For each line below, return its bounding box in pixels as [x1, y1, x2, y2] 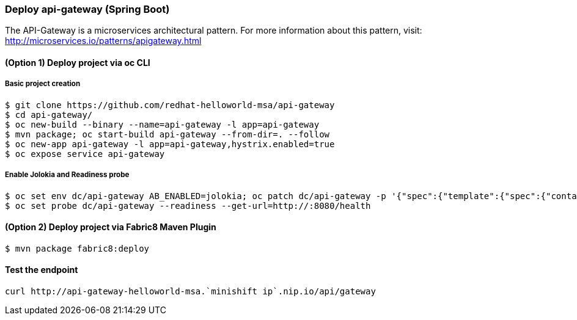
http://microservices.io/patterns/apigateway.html [5, 35, 202, 46]
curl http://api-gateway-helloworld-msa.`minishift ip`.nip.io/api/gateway [5, 286, 376, 296]
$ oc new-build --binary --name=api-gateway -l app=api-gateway [5, 119, 320, 129]
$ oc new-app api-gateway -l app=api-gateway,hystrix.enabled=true [5, 139, 335, 149]
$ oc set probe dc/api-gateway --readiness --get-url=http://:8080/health [5, 200, 371, 211]
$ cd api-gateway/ [5, 109, 93, 120]
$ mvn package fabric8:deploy [5, 243, 150, 253]
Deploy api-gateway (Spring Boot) [5, 3, 170, 15]
